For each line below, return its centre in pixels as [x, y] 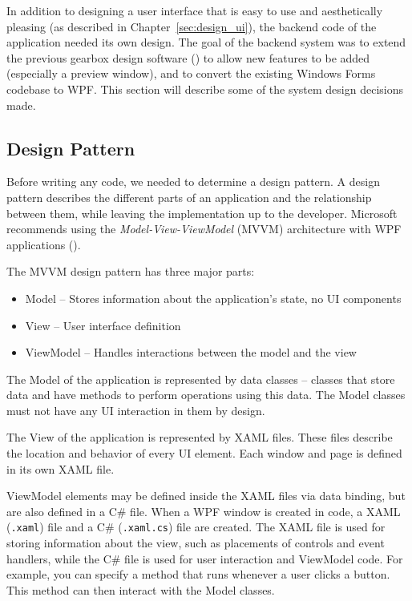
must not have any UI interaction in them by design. [136, 410]
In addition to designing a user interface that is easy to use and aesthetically [195, 10]
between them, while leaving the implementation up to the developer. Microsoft [202, 213]
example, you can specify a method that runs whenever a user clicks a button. [198, 574]
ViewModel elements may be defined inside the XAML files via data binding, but [206, 496]
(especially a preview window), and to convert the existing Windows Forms [191, 73]
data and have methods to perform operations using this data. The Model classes [206, 395]
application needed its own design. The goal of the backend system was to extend [206, 42]
